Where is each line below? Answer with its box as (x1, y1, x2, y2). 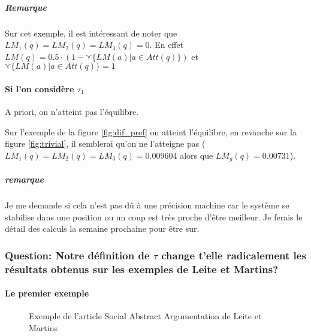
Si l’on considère (5, 82, 74, 95)
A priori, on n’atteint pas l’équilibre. (5, 105, 139, 118)
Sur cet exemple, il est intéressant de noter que (5, 26, 177, 39)
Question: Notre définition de (5, 247, 150, 262)
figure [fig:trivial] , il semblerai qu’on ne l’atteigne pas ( (5, 137, 206, 150)
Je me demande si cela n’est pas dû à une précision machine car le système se (5, 198, 289, 211)
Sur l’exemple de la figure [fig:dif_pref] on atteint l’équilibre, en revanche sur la (5, 125, 297, 138)
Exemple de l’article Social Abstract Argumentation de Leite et (29, 310, 262, 322)
